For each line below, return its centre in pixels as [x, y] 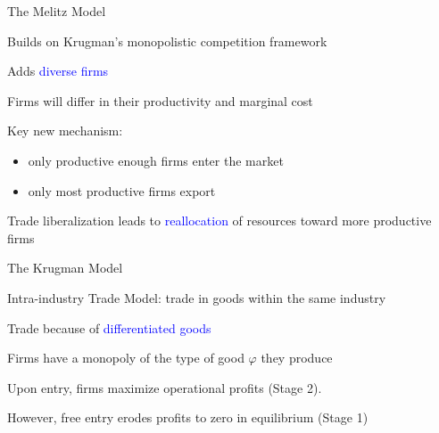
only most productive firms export [122, 190]
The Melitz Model [57, 11]
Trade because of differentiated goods [109, 327]
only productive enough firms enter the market [156, 160]
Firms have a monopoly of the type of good [126, 358]
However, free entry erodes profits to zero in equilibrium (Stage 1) [188, 417]
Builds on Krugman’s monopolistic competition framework [167, 41]
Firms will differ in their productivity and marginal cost [160, 100]
